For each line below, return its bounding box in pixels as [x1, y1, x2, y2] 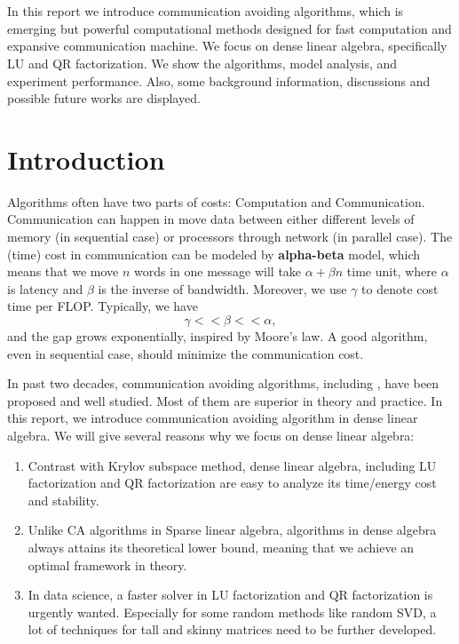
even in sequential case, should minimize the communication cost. [7, 344, 364, 362]
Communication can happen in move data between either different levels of [7, 210, 415, 228]
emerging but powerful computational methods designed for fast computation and [7, 19, 452, 37]
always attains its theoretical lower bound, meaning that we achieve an [28, 537, 415, 556]
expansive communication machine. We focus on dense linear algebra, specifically [7, 36, 447, 55]
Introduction [7, 140, 165, 177]
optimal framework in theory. [28, 555, 187, 574]
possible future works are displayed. [7, 89, 201, 107]
